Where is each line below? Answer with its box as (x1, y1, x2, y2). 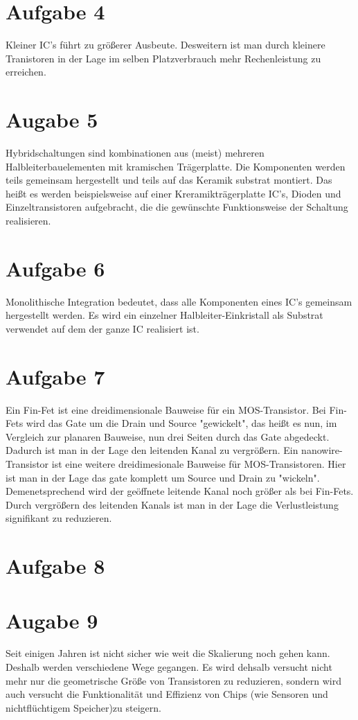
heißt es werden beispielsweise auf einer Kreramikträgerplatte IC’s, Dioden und (6, 186, 341, 200)
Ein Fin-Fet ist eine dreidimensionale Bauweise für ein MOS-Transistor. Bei (6, 402, 326, 416)
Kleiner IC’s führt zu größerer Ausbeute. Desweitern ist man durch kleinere (6, 37, 325, 52)
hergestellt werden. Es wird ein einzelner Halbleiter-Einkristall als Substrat (6, 308, 323, 322)
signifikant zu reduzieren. (6, 511, 112, 525)
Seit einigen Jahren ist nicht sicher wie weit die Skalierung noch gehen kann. (6, 646, 330, 660)
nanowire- (301, 443, 343, 457)
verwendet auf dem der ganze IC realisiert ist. (6, 321, 199, 335)
